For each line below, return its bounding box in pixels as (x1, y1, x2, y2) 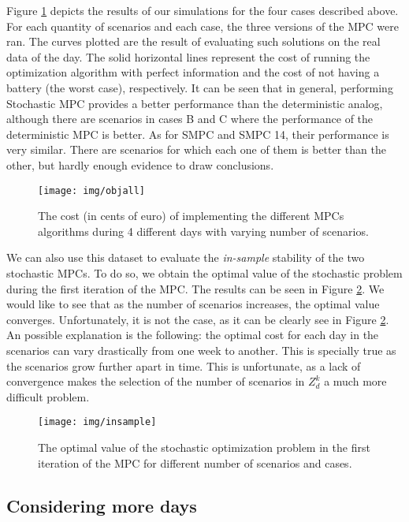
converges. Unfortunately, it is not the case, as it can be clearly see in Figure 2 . (6, 311, 389, 327)
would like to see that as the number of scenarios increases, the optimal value (6, 296, 380, 312)
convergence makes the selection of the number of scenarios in (6, 373, 305, 390)
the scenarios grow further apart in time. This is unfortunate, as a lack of (6, 357, 361, 374)
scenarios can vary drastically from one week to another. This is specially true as (6, 341, 396, 358)
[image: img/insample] (38, 416, 157, 428)
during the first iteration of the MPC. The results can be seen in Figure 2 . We (6, 280, 385, 296)
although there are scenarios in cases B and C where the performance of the (6, 110, 374, 127)
